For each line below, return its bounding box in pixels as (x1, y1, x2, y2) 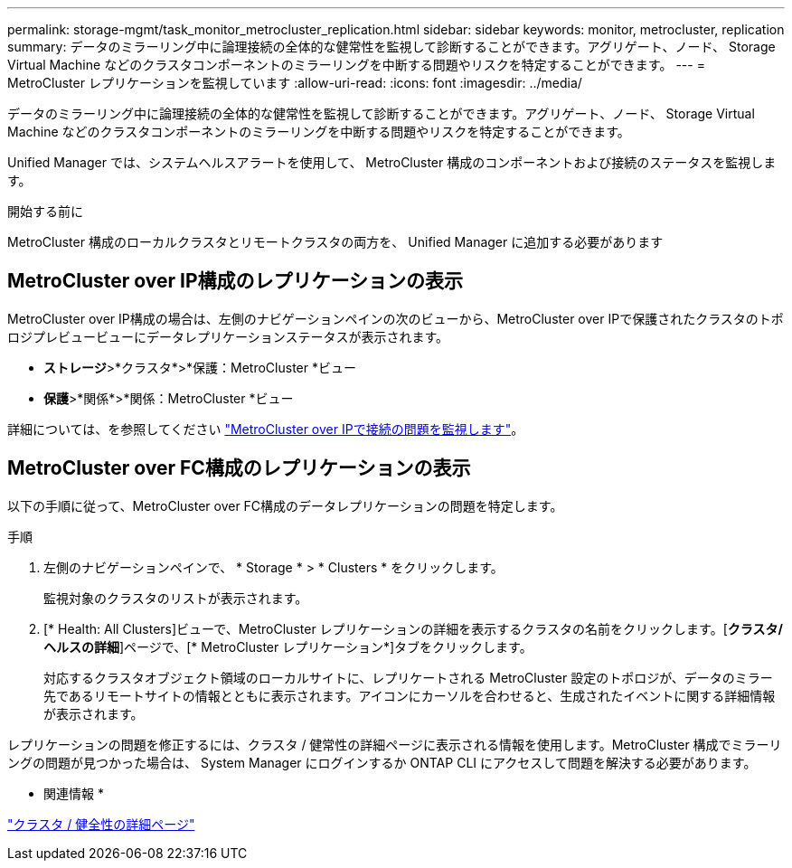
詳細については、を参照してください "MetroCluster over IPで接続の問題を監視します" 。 (7, 420, 524, 437)
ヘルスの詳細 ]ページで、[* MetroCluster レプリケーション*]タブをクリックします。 (43, 638, 533, 655)
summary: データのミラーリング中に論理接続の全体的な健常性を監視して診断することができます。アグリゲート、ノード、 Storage (7, 39, 776, 54)
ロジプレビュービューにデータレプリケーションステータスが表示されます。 (7, 328, 449, 344)
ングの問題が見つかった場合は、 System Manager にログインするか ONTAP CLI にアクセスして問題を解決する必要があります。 (7, 754, 757, 770)
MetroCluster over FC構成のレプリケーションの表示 (7, 457, 471, 480)
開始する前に (7, 203, 83, 219)
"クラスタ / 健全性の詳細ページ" (7, 816, 195, 832)
